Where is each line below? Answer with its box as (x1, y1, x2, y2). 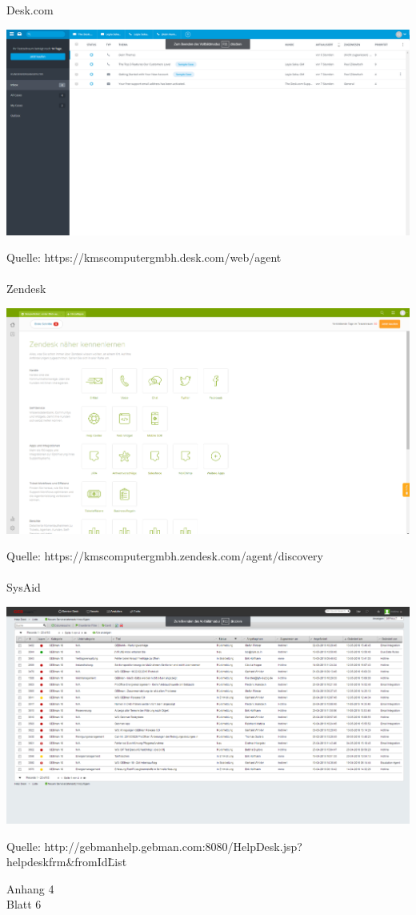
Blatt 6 (6, 896, 42, 913)
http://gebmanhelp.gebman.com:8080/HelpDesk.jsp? (44, 837, 302, 854)
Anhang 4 (6, 880, 54, 897)
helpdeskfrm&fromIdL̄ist (6, 853, 127, 870)
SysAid (6, 579, 41, 596)
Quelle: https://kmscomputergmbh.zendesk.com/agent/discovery (6, 548, 323, 564)
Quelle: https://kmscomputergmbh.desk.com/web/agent (6, 249, 282, 266)
